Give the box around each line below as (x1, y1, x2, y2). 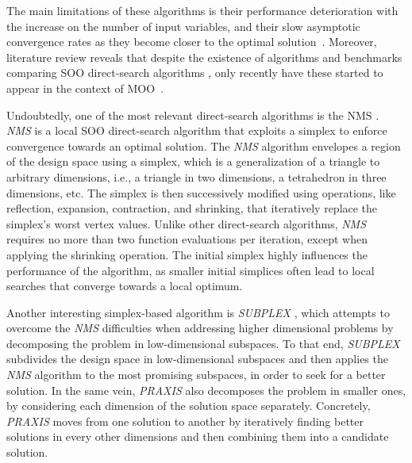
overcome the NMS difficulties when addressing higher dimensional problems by (6, 320, 394, 336)
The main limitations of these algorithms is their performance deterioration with (6, 2, 399, 18)
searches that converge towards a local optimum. (6, 277, 243, 294)
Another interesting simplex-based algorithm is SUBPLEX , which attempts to (6, 304, 390, 320)
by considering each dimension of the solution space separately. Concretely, (6, 397, 371, 414)
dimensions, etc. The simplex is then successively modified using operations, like (6, 184, 396, 201)
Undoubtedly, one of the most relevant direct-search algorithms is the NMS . (6, 106, 379, 123)
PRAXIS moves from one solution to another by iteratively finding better (6, 412, 364, 429)
